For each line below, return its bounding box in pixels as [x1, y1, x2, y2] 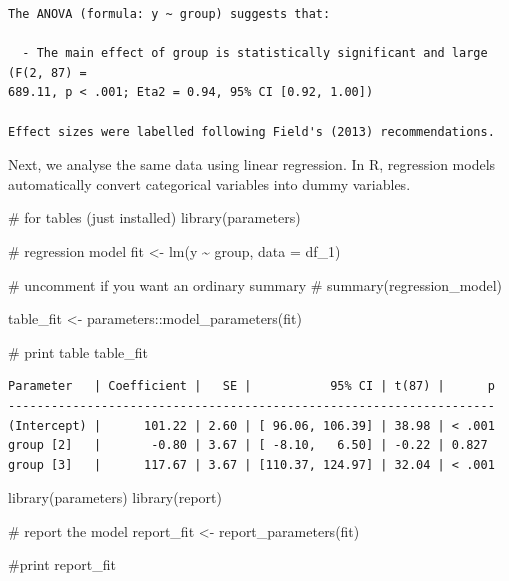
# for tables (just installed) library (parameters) [8, 207, 301, 228]
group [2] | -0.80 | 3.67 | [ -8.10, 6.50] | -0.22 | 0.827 [8, 438, 488, 453]
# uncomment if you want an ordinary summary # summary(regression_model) [8, 274, 503, 295]
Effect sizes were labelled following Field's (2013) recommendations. [8, 124, 495, 139]
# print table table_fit [8, 341, 149, 362]
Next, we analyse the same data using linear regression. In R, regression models [8, 154, 496, 175]
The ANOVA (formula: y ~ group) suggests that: [8, 7, 331, 21]
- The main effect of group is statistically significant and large [22, 46, 488, 61]
